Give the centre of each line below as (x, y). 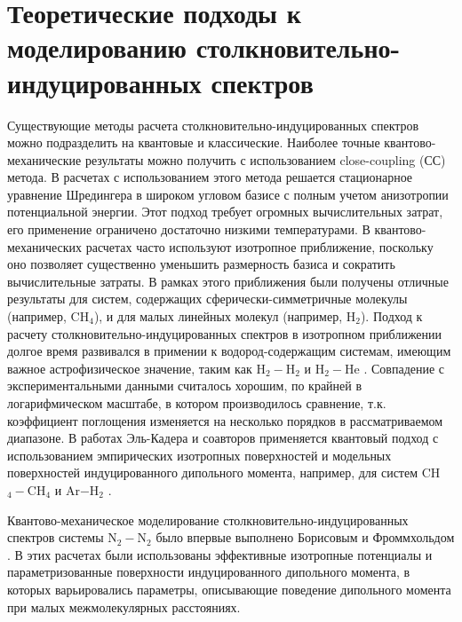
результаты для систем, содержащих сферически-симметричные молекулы (207, 299)
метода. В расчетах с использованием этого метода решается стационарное (210, 177)
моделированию (97, 47)
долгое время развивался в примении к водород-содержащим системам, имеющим (229, 351)
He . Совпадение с (395, 368)
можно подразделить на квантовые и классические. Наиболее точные (194, 142)
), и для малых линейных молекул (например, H (225, 316)
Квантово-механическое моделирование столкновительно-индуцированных (208, 520)
